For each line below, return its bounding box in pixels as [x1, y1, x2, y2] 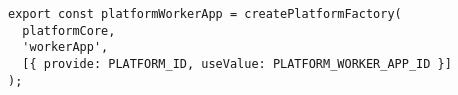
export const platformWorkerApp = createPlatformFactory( [8, 7, 402, 21]
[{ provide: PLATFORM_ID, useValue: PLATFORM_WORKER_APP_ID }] [22, 56, 452, 71]
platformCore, [22, 23, 116, 38]
